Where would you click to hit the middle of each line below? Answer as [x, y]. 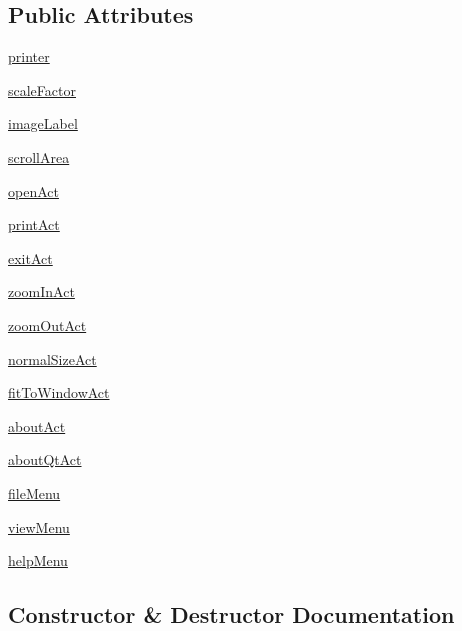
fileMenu [34, 492]
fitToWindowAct [59, 392]
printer [29, 56]
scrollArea [39, 156]
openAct [33, 190]
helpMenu [38, 560]
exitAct [30, 257]
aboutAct [37, 425]
